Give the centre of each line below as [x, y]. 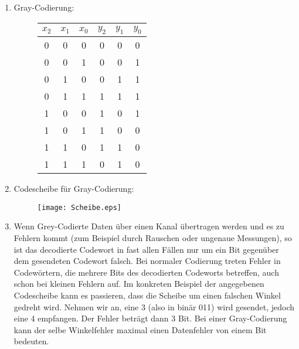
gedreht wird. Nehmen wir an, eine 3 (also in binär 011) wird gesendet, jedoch [154, 306]
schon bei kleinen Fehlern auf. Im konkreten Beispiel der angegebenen [139, 284]
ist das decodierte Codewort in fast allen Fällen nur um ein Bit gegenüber [146, 249]
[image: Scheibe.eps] [79, 207]
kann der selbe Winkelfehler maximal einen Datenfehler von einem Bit [140, 329]
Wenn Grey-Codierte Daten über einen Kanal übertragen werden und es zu [149, 226]
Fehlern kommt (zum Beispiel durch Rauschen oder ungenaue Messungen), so [153, 238]
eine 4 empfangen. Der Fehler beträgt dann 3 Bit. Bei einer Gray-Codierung [150, 318]
